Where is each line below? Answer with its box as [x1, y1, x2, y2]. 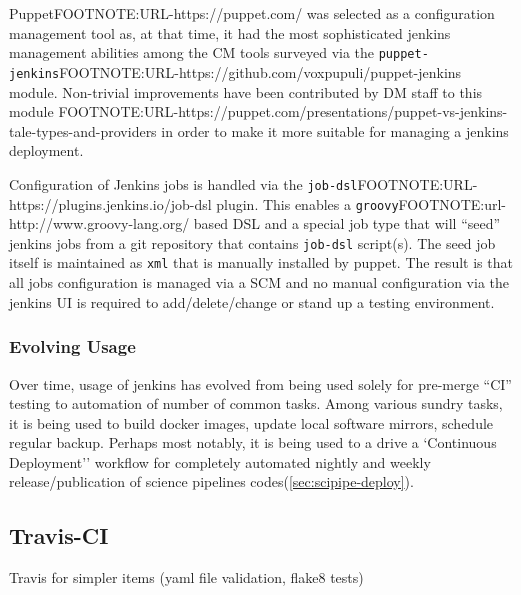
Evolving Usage [9, 334, 136, 359]
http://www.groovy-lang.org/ [9, 213, 190, 234]
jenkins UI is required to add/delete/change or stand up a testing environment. [9, 291, 495, 312]
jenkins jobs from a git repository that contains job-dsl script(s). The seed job [9, 232, 496, 253]
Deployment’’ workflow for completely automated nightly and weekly [9, 451, 431, 472]
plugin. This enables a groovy [216, 193, 399, 214]
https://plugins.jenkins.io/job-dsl [9, 193, 212, 214]
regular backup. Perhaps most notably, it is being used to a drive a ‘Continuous [9, 432, 497, 453]
